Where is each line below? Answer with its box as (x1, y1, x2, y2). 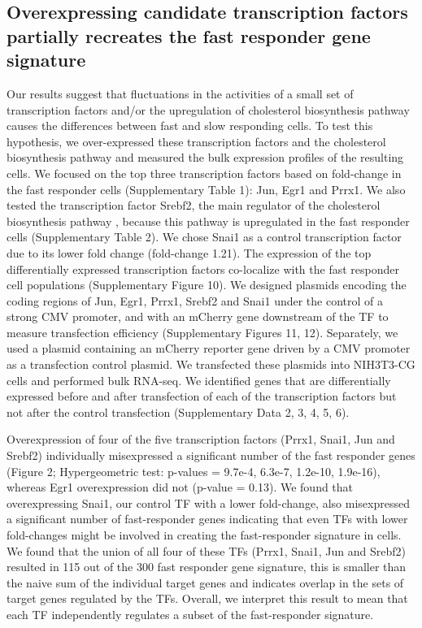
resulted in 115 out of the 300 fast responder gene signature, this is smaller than (7, 558, 407, 575)
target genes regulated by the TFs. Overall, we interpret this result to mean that (7, 590, 408, 607)
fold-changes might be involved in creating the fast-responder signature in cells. (7, 526, 402, 544)
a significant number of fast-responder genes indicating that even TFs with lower (7, 510, 408, 527)
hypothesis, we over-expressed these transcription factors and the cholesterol (7, 132, 386, 149)
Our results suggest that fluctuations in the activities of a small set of (7, 84, 354, 102)
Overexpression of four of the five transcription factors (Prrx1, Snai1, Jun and (7, 431, 395, 448)
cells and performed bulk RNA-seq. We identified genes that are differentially (7, 371, 391, 388)
